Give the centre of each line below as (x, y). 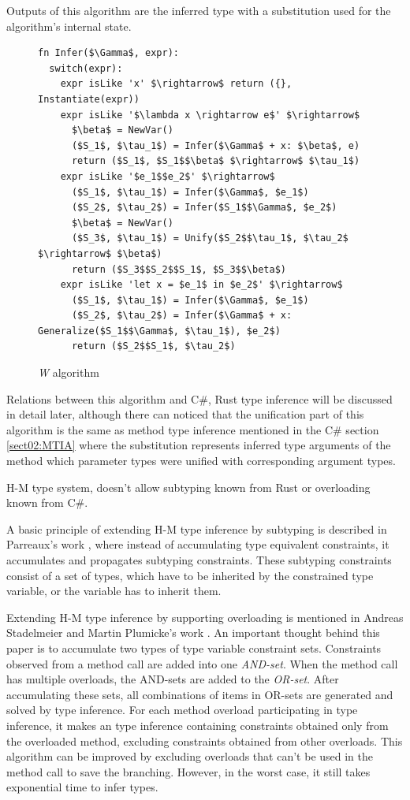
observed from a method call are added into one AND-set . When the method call (202, 663)
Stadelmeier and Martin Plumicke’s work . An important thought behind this (193, 633)
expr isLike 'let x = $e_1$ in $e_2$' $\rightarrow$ (201, 285)
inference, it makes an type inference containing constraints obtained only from (198, 725)
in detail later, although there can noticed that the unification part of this (185, 414)
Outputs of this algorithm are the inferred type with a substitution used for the (199, 10)
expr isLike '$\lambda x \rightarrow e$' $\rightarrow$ (210, 115)
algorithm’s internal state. (69, 26)
